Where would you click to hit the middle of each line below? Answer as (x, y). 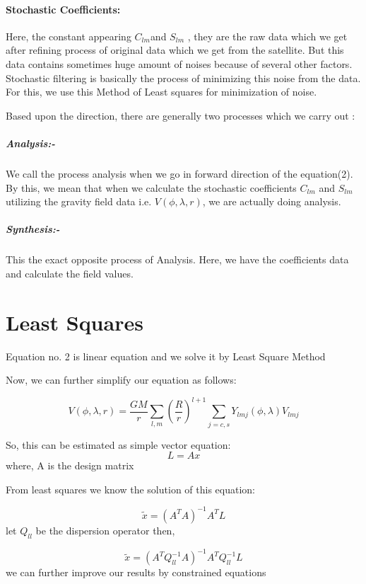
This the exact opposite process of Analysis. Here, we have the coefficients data (177, 259)
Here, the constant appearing (69, 36)
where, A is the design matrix (70, 465)
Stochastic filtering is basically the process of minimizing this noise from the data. (183, 78)
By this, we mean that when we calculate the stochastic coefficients (151, 187)
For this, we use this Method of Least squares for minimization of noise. (161, 92)
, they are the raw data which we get (267, 36)
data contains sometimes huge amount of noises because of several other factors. (179, 63)
